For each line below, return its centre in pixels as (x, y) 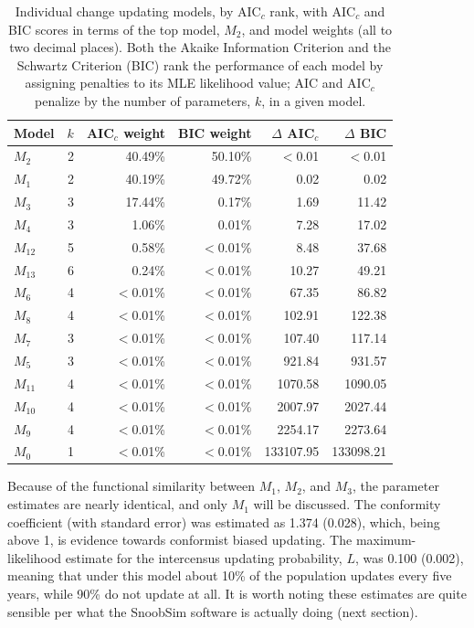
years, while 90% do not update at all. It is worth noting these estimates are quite (237, 594)
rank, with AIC (313, 11)
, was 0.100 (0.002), (409, 557)
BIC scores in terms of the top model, (114, 29)
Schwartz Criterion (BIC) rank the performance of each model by (200, 64)
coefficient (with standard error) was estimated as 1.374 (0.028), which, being (224, 522)
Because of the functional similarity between (132, 486)
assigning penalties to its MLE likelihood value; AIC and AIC (198, 83)
